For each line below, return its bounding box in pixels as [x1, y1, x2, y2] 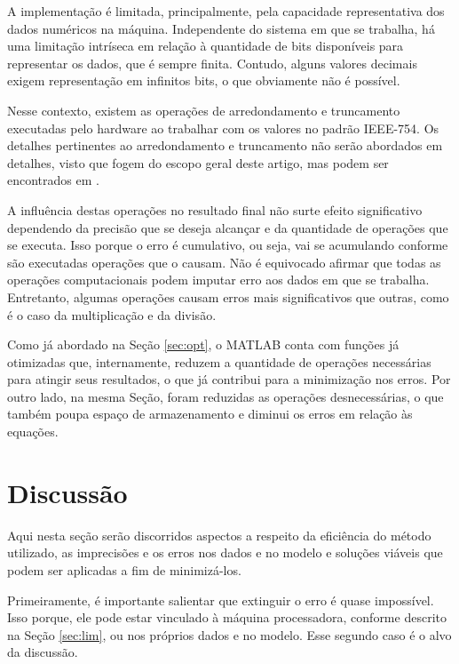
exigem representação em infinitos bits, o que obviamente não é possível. [7, 71, 400, 90]
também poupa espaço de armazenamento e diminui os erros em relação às [7, 404, 413, 423]
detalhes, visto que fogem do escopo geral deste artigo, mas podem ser [7, 153, 389, 172]
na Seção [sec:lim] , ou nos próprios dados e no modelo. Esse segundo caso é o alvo [7, 625, 452, 644]
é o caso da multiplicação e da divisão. [7, 305, 217, 324]
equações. [7, 422, 59, 441]
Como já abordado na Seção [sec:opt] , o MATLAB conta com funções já [7, 335, 400, 354]
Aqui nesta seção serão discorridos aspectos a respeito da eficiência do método [7, 525, 431, 544]
